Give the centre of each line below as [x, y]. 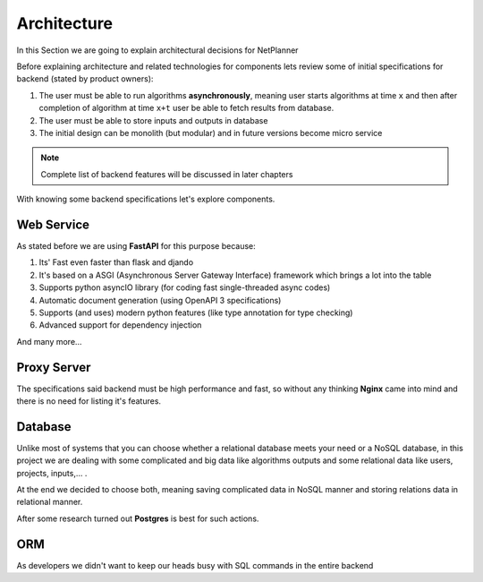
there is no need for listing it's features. [89, 401]
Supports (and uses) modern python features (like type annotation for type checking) [196, 312]
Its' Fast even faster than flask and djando [116, 262]
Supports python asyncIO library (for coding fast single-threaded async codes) [185, 287]
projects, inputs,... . [52, 473]
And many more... [49, 341]
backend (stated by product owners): [85, 79]
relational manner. [50, 502]
